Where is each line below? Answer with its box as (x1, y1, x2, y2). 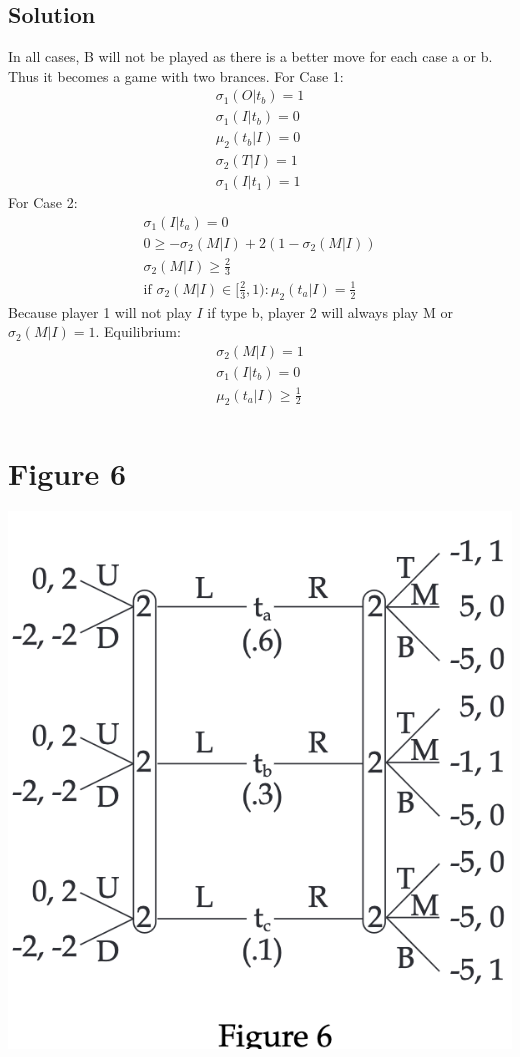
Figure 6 (8, 452, 127, 493)
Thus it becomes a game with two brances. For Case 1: (8, 65, 344, 86)
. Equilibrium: (95, 321, 181, 342)
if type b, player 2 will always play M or (207, 301, 453, 322)
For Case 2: (8, 192, 78, 213)
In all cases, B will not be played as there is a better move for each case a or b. (8, 46, 493, 67)
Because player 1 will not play (8, 301, 192, 322)
